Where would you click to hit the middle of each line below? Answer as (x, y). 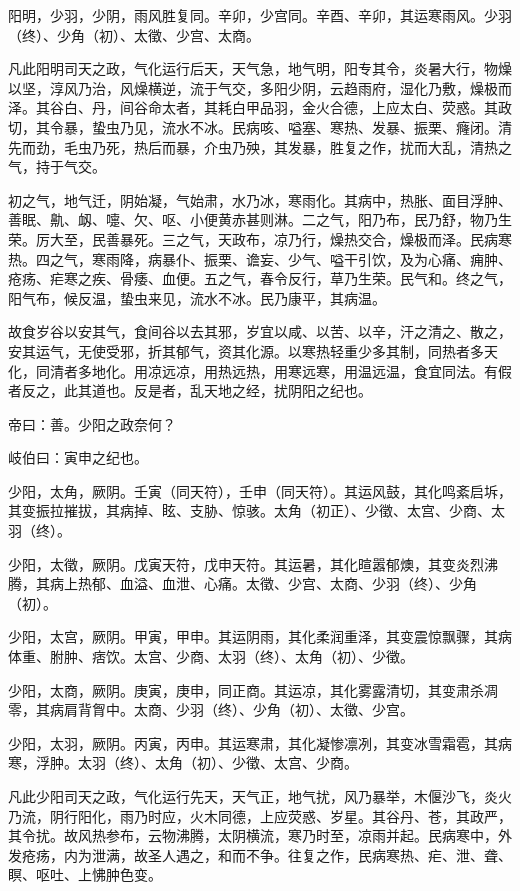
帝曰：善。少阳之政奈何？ (92, 423)
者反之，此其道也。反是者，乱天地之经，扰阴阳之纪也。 (190, 390)
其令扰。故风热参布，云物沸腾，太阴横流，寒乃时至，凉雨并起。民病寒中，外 (260, 835)
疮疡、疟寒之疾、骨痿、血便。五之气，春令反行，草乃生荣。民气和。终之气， (260, 278)
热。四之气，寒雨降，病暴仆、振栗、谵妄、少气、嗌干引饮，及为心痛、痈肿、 (260, 258)
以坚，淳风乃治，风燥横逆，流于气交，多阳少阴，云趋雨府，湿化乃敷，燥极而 (260, 87)
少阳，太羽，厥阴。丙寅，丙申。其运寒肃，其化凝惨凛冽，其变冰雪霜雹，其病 (260, 742)
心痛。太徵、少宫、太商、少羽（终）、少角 (340, 583)
